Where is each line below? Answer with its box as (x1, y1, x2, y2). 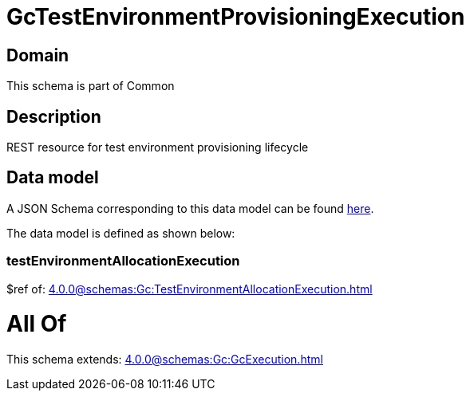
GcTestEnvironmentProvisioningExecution (6, 3, 465, 30)
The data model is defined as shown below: (6, 226, 235, 240)
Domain (6, 45, 69, 65)
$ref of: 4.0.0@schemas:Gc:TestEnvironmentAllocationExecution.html (6, 281, 373, 296)
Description (6, 106, 101, 127)
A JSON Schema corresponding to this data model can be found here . (6, 201, 374, 215)
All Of (6, 310, 67, 338)
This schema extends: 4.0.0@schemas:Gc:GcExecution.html (6, 352, 323, 367)
